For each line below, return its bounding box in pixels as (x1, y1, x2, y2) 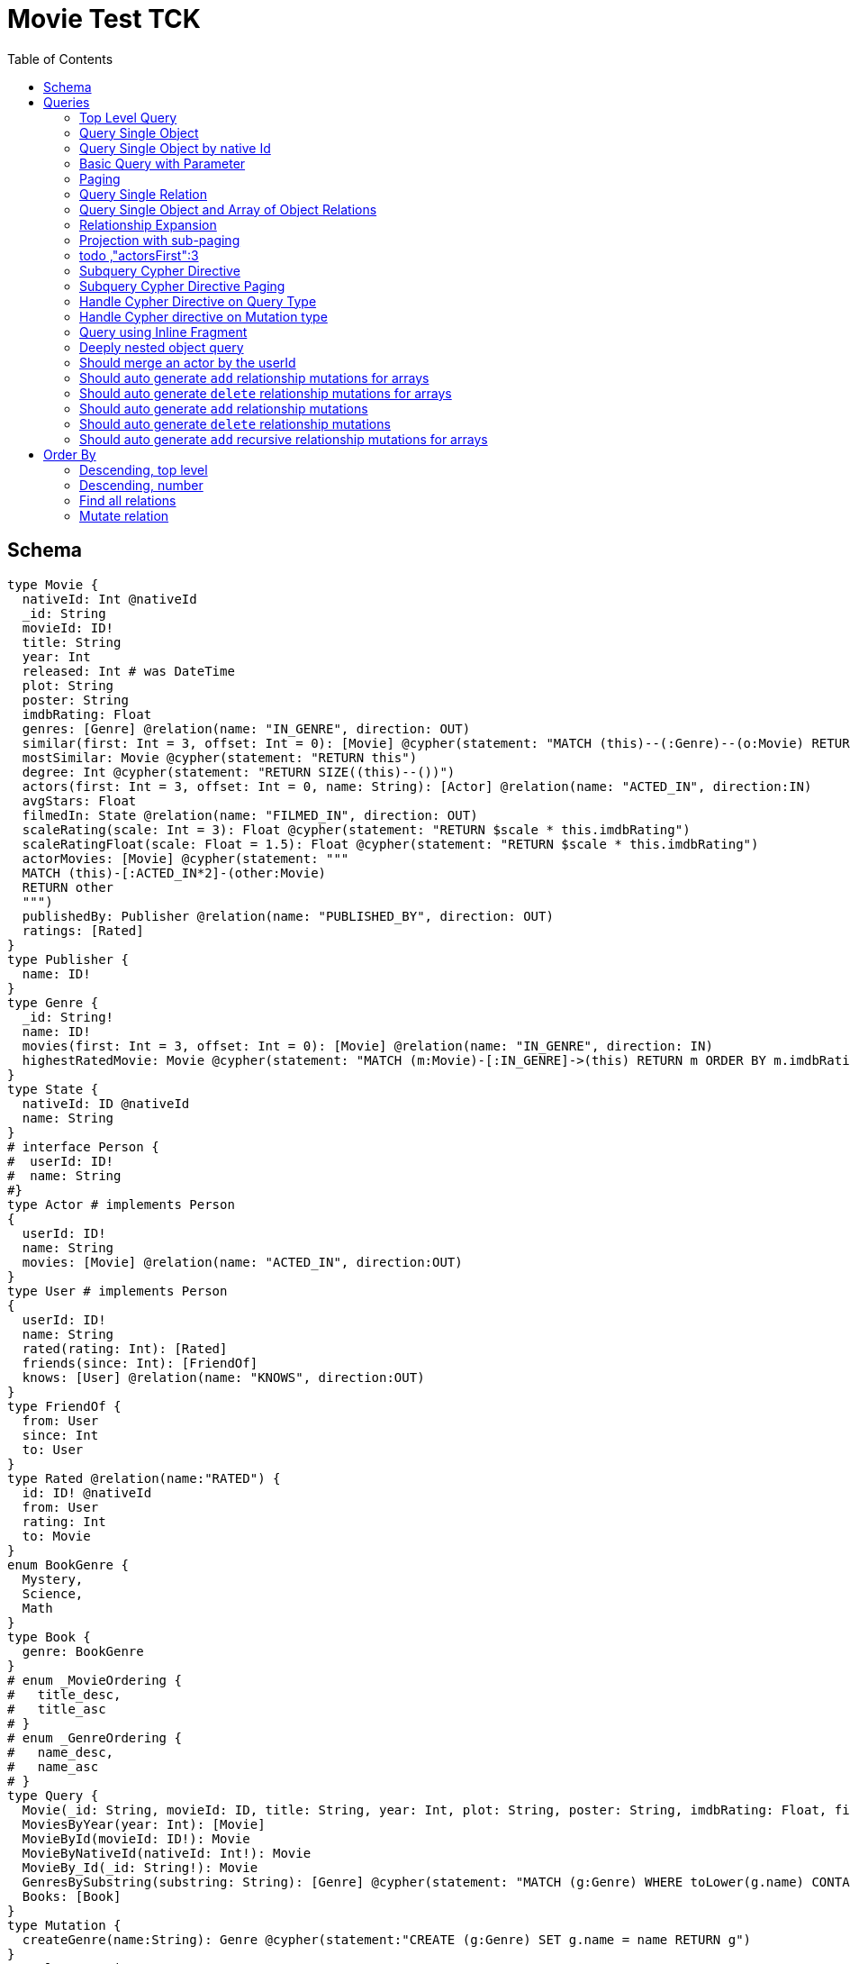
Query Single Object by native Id (79, 140, 271, 156)
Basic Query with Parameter (79, 155, 246, 171)
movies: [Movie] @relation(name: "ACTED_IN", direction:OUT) (22, 1254, 463, 1269)
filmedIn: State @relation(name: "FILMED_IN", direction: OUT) (22, 807, 478, 823)
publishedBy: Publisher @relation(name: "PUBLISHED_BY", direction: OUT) (22, 908, 554, 923)
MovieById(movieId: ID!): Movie (22, 1831, 250, 1846)
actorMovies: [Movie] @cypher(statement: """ (22, 850, 349, 866)
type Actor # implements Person (7, 1196, 235, 1212)
